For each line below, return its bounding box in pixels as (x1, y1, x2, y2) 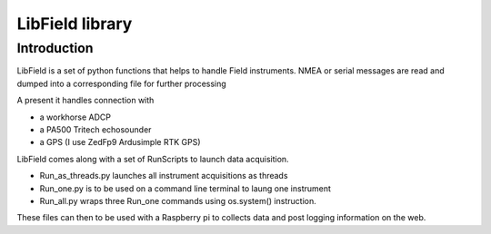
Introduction (16, 40, 94, 56)
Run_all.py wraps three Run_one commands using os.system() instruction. (39, 195, 317, 206)
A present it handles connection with (16, 95, 155, 106)
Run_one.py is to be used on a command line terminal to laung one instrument (39, 182, 332, 194)
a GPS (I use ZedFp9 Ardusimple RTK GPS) (39, 137, 201, 148)
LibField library (16, 14, 133, 34)
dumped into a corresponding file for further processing (16, 78, 226, 89)
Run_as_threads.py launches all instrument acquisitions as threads (39, 171, 288, 181)
